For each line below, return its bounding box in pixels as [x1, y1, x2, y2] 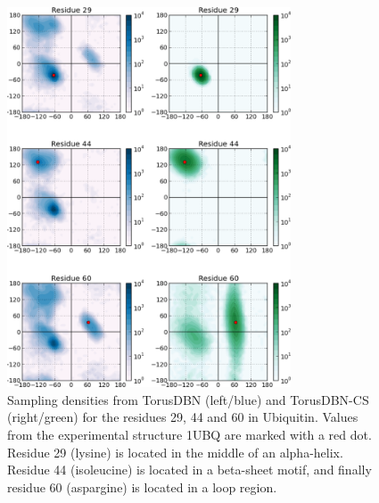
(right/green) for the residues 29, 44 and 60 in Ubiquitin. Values [7, 408, 358, 426]
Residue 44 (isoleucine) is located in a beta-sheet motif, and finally [7, 460, 372, 479]
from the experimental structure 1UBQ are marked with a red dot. [7, 425, 372, 443]
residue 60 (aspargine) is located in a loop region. [7, 477, 277, 496]
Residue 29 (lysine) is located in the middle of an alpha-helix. [7, 442, 343, 461]
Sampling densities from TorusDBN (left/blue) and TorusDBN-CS [7, 390, 369, 408]
